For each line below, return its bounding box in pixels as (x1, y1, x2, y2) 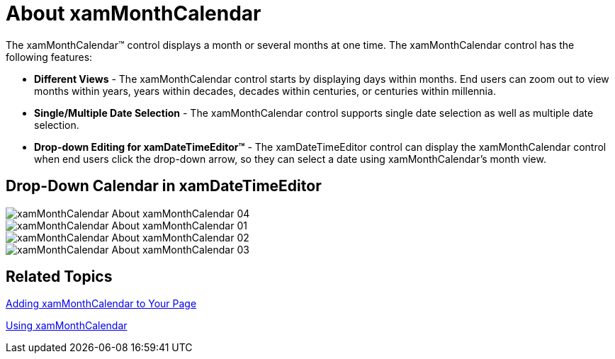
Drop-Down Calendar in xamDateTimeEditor (6, 177, 322, 195)
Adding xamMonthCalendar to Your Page (6, 297, 197, 310)
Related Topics (6, 268, 113, 286)
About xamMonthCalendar (6, 1, 261, 25)
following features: (6, 50, 93, 63)
